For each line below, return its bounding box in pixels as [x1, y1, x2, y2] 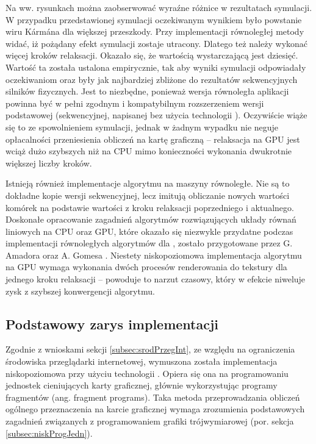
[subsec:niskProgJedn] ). [5, 426, 93, 439]
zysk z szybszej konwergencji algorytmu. [5, 284, 155, 297]
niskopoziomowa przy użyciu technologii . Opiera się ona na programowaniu [5, 367, 289, 379]
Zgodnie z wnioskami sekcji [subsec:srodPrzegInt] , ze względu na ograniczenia [5, 343, 295, 356]
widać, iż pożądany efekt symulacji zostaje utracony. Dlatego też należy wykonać [5, 37, 308, 49]
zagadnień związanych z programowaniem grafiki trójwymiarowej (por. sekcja [5, 415, 294, 428]
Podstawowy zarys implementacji [5, 314, 219, 333]
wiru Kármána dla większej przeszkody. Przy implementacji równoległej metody [5, 25, 304, 38]
